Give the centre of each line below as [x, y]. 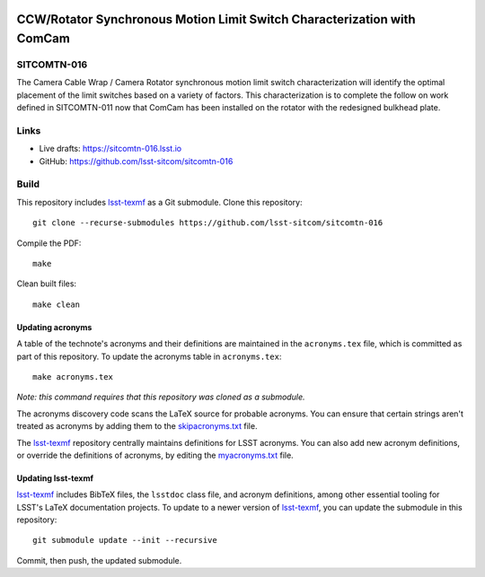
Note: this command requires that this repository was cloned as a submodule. [161, 397]
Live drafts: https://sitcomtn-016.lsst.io [110, 149]
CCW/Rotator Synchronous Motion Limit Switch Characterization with [216, 19]
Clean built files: [46, 284]
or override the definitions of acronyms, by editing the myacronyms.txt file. [155, 455]
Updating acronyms [54, 327]
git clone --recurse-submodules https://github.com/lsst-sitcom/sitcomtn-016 [208, 223]
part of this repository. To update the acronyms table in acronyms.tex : [149, 356]
